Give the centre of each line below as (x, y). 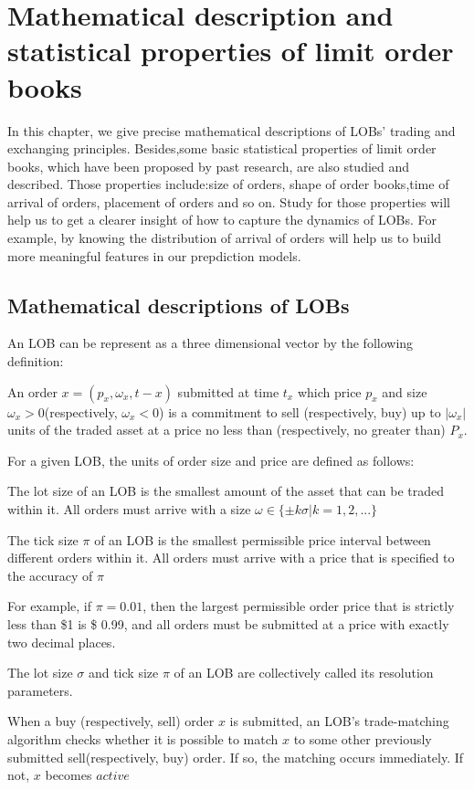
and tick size (123, 673)
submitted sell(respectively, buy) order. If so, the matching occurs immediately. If (236, 757)
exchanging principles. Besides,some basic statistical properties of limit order (222, 148)
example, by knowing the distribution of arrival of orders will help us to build (224, 238)
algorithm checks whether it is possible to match (143, 738)
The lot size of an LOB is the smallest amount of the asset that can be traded (226, 491)
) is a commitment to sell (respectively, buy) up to (300, 411)
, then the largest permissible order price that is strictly (299, 606)
